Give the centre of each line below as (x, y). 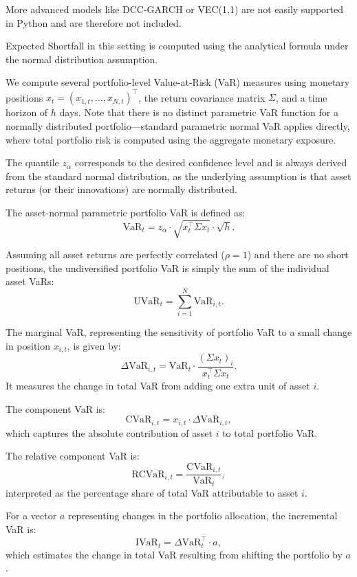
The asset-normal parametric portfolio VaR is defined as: (126, 213)
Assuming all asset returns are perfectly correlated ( (115, 254)
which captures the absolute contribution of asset (109, 432)
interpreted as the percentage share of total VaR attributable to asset (152, 492)
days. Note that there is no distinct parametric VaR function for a (199, 112)
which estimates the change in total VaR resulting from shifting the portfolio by (174, 554)
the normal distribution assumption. (82, 59)
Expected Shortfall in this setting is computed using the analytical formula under (177, 46)
